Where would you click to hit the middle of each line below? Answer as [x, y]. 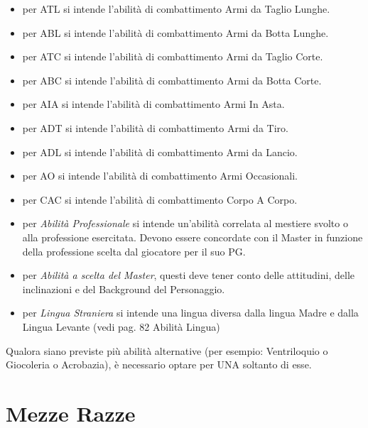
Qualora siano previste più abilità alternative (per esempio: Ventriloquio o [167, 350]
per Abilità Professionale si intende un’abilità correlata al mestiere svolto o [185, 223]
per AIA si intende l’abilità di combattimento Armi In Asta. [153, 104]
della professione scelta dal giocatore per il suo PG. [134, 251]
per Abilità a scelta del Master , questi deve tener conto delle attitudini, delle [188, 275]
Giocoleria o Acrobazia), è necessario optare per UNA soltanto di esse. [159, 364]
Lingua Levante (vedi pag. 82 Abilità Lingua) [121, 326]
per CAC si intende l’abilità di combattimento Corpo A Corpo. [160, 199]
